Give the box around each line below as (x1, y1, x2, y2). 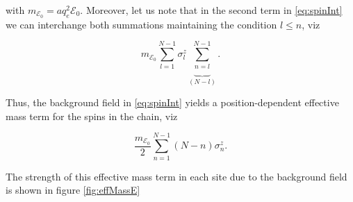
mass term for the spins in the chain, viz (6, 108, 178, 123)
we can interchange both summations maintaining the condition (6, 17, 277, 31)
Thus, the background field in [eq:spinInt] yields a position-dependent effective (6, 95, 339, 110)
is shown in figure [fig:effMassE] (6, 183, 140, 197)
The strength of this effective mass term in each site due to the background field (6, 169, 347, 183)
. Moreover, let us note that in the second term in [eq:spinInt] (80, 3, 343, 17)
